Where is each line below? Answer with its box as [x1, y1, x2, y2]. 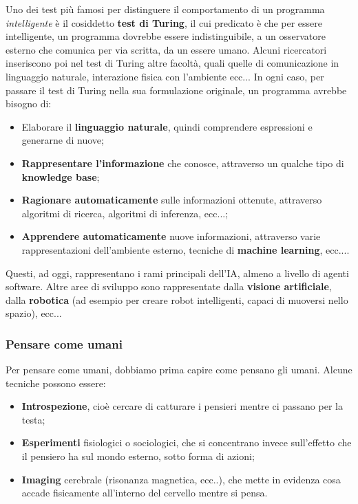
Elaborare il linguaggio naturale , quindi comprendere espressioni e [21, 119, 313, 133]
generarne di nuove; [21, 133, 104, 147]
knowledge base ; [21, 169, 100, 184]
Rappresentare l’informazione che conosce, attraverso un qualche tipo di [21, 155, 344, 170]
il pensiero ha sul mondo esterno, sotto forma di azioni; [21, 449, 255, 463]
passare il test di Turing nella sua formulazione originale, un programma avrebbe [6, 83, 347, 97]
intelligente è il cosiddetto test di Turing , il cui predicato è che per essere [6, 15, 323, 30]
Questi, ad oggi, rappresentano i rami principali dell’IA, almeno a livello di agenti [6, 265, 349, 280]
